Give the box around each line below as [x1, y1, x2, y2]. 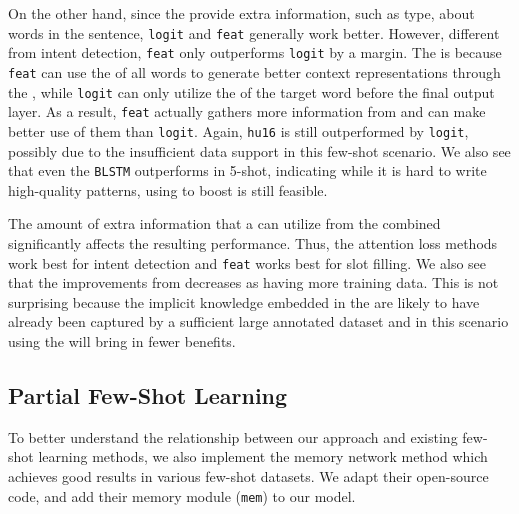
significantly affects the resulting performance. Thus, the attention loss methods [8, 232, 498, 253]
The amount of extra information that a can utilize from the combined [8, 213, 441, 234]
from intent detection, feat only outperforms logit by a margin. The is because [8, 42, 502, 63]
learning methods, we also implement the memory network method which [38, 446, 488, 467]
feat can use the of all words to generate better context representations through [8, 61, 501, 82]
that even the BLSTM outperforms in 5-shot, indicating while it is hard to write [8, 160, 487, 181]
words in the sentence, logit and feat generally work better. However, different [8, 22, 500, 43]
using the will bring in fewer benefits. [8, 331, 236, 351]
